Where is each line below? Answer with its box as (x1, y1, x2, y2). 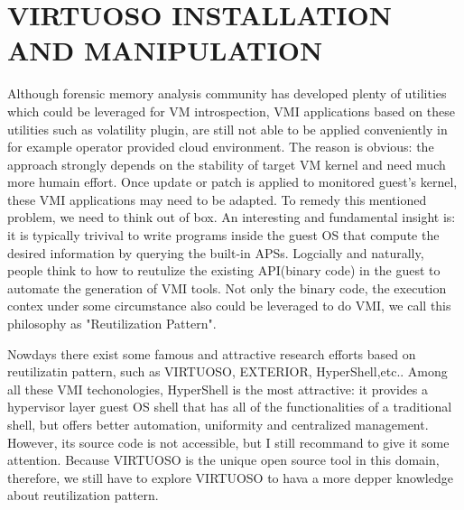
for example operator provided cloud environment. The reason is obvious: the (7, 137, 434, 156)
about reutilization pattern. (7, 486, 159, 505)
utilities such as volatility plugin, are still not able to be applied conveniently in (7, 119, 448, 138)
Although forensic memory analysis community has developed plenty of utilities (7, 84, 447, 103)
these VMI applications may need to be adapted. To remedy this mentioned (7, 190, 427, 209)
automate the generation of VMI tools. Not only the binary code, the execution (7, 278, 447, 297)
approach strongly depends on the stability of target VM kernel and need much (7, 154, 446, 173)
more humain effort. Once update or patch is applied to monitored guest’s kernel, (7, 172, 458, 191)
